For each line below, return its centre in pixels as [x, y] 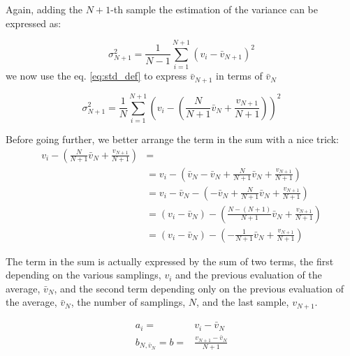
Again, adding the [44, 9]
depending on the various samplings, [83, 275]
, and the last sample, [243, 302]
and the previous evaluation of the [249, 275]
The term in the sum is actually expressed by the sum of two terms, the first [170, 261]
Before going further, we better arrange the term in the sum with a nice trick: [172, 139]
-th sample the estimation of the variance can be [214, 9]
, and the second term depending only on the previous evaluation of [199, 288]
